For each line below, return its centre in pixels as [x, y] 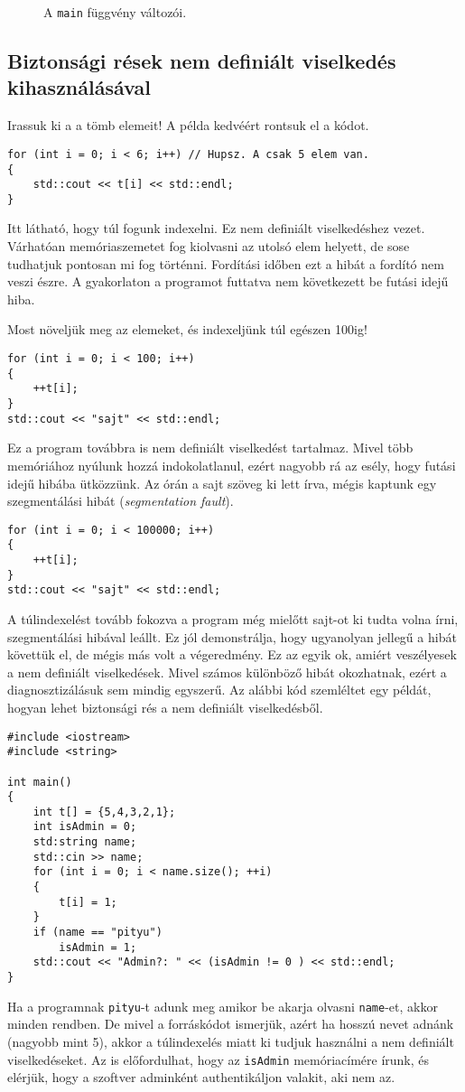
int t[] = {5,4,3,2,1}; [104, 812]
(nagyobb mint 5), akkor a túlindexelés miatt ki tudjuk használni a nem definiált [231, 1041]
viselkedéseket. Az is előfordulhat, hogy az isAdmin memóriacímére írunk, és [219, 1059]
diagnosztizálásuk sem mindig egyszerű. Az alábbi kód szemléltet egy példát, [219, 690]
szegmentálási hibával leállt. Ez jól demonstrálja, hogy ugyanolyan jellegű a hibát [232, 636]
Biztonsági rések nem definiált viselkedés [202, 61]
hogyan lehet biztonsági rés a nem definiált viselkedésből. [165, 707]
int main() [40, 782]
